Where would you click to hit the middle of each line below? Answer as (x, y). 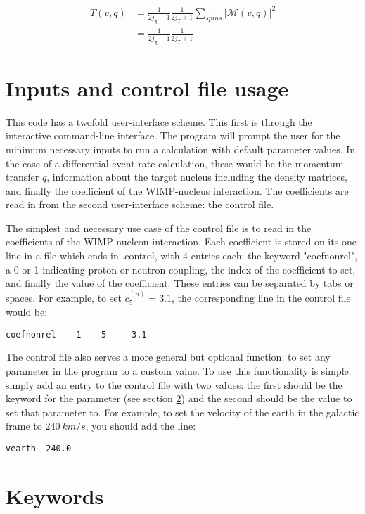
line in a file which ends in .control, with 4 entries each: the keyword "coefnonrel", (181, 256)
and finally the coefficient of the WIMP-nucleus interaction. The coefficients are (177, 190)
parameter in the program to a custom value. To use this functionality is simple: (179, 370)
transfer (23, 177)
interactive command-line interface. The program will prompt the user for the (173, 135)
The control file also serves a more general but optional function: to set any (168, 357)
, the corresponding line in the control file (261, 297)
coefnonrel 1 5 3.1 (76, 334)
